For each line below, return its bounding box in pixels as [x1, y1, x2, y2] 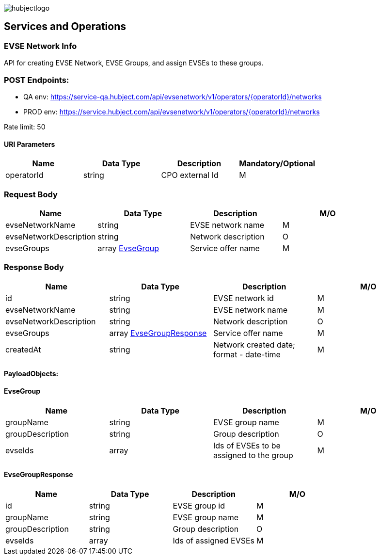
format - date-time [213, 349, 281, 359]
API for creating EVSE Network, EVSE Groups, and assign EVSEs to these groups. [4, 59, 264, 67]
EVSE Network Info [4, 41, 77, 51]
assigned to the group [213, 450, 293, 460]
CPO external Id [161, 170, 219, 180]
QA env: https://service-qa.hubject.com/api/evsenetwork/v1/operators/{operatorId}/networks [23, 92, 322, 101]
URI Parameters [4, 140, 55, 148]
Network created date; [213, 339, 295, 350]
